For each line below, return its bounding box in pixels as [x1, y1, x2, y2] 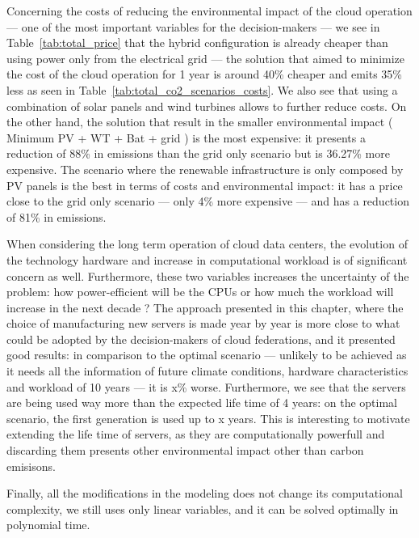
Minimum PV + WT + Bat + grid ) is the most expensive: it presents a [6, 129, 366, 146]
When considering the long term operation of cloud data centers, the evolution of [6, 235, 408, 252]
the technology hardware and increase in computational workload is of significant [6, 251, 408, 268]
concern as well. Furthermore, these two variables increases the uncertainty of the [6, 267, 409, 284]
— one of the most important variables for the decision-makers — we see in [6, 18, 380, 35]
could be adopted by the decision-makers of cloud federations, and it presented [6, 330, 396, 347]
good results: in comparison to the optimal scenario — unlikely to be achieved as [6, 346, 407, 363]
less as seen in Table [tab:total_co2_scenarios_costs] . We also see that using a [6, 81, 398, 98]
